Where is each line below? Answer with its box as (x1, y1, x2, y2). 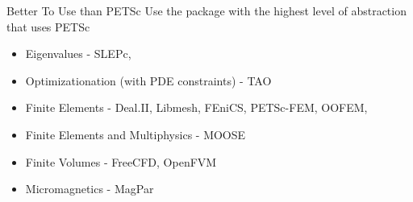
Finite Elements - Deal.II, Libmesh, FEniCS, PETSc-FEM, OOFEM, (25, 99, 368, 116)
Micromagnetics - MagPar (25, 180, 154, 197)
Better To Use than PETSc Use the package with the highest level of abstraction (6, 2, 407, 19)
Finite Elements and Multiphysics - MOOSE (25, 126, 246, 142)
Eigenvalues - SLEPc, (25, 45, 131, 62)
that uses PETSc (6, 18, 90, 35)
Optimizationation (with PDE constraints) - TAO (25, 72, 272, 89)
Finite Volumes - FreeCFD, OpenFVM (25, 153, 217, 170)
